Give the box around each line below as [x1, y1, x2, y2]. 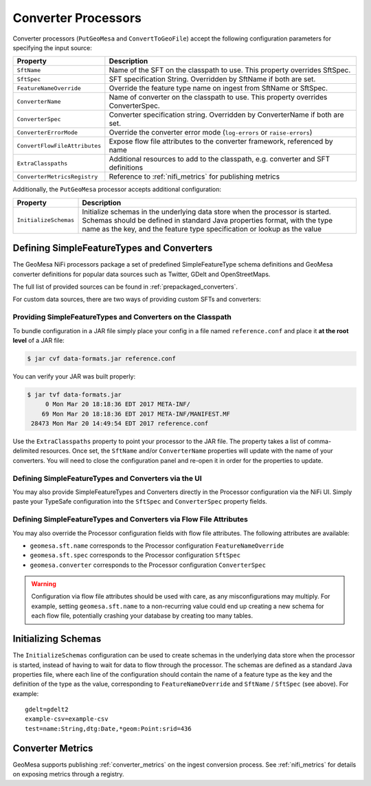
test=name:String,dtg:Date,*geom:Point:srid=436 [25, 725, 192, 732]
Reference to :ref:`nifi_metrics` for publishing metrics [109, 172, 280, 181]
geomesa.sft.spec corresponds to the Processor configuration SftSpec [30, 551, 240, 559]
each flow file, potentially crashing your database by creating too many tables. [31, 611, 254, 620]
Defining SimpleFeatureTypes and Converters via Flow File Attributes [12, 515, 249, 524]
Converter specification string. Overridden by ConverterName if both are [109, 110, 344, 120]
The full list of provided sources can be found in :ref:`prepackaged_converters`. [12, 282, 238, 291]
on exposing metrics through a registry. [12, 770, 124, 778]
